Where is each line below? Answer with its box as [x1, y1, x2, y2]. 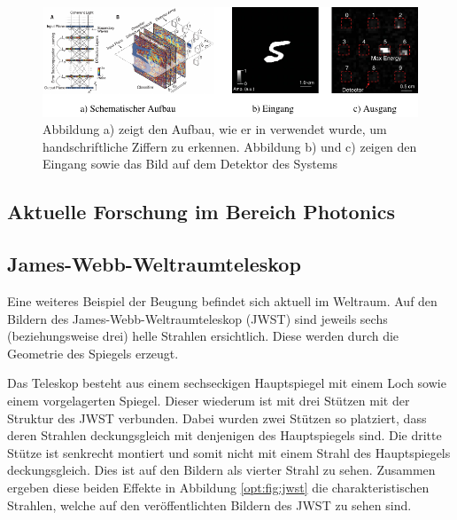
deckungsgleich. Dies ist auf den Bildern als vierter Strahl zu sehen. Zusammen [7, 461, 436, 479]
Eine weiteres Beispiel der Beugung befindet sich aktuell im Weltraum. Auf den [7, 292, 438, 311]
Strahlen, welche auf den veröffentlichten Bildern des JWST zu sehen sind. [7, 495, 412, 514]
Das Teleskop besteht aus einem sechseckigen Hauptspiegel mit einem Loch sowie [7, 374, 446, 392]
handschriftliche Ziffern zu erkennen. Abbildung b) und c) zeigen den [43, 137, 417, 155]
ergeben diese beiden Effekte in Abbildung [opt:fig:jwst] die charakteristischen [7, 478, 430, 496]
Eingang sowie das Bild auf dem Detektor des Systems [43, 154, 338, 173]
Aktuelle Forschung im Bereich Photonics [7, 198, 396, 225]
